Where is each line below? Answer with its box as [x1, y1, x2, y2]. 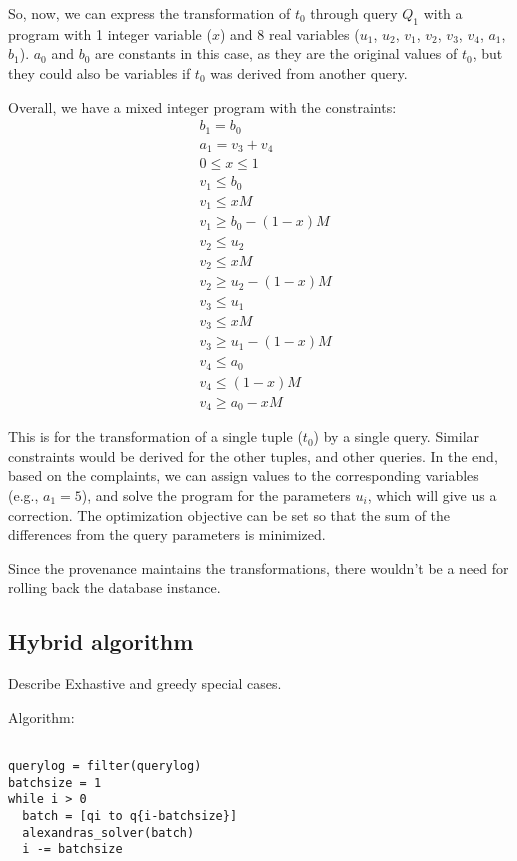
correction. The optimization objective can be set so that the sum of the [8, 504, 451, 525]
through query [310, 3, 398, 23]
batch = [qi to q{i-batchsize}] [22, 808, 238, 823]
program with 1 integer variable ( [8, 23, 212, 44]
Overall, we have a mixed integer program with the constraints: [8, 96, 397, 117]
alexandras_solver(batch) [22, 825, 195, 840]
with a [423, 3, 463, 23]
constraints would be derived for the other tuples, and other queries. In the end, [8, 445, 498, 466]
